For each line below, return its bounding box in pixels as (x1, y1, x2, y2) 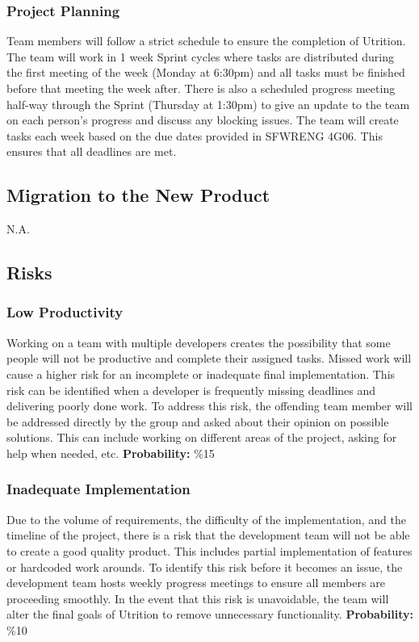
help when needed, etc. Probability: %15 (6, 444, 215, 461)
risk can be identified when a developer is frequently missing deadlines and (6, 381, 376, 398)
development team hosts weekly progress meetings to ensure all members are (6, 574, 385, 591)
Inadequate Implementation (6, 479, 191, 499)
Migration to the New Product (6, 183, 270, 208)
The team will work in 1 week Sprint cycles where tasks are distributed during (6, 48, 395, 65)
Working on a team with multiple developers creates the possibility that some (6, 334, 391, 350)
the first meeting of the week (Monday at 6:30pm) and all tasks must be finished (6, 64, 405, 81)
